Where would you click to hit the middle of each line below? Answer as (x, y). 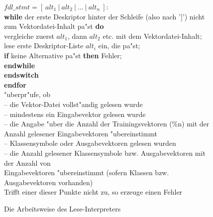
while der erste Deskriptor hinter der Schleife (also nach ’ (92, 16)
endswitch (21, 75)
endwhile (20, 65)
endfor (15, 84)
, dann (77, 36)
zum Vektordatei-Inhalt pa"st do (54, 26)
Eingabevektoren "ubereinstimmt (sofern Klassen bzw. (87, 172)
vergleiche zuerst (29, 36)
